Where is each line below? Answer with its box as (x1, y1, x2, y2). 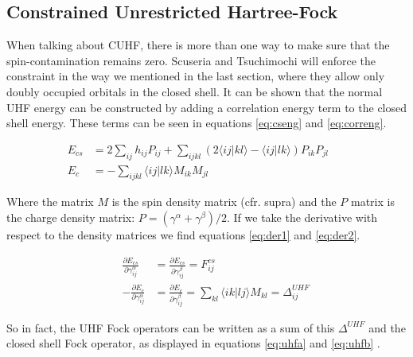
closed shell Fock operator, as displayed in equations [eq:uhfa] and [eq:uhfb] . (6, 335, 380, 351)
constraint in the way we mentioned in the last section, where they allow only (6, 68, 385, 84)
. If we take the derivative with (227, 209, 378, 226)
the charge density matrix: (6, 209, 135, 226)
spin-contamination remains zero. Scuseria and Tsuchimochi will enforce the (6, 52, 376, 68)
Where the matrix (6, 193, 94, 210)
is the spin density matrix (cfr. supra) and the (111, 193, 337, 210)
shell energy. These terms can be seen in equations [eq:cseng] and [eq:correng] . (6, 114, 387, 131)
